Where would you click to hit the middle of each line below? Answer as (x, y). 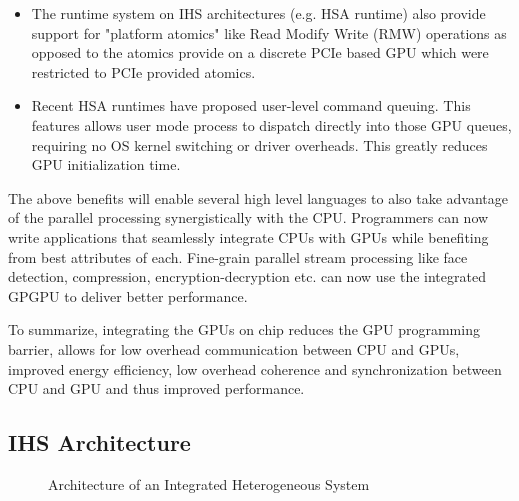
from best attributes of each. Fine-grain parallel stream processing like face (238, 256)
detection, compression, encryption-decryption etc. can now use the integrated (247, 276)
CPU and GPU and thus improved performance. (156, 388)
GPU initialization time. (106, 164)
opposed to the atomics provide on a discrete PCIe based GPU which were (260, 52)
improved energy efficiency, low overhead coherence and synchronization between (255, 368)
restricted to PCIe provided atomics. (143, 71)
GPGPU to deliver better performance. (128, 295)
